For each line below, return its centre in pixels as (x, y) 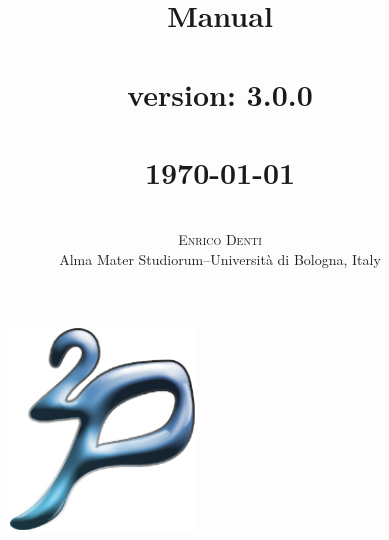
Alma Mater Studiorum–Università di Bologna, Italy (220, 259)
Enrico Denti (220, 239)
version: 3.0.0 (220, 93)
